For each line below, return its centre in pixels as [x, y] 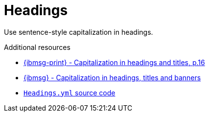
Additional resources [37, 47]
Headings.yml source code [70, 93]
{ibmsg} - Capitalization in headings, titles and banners [112, 77]
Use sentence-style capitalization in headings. [79, 32]
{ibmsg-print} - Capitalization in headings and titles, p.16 [114, 62]
